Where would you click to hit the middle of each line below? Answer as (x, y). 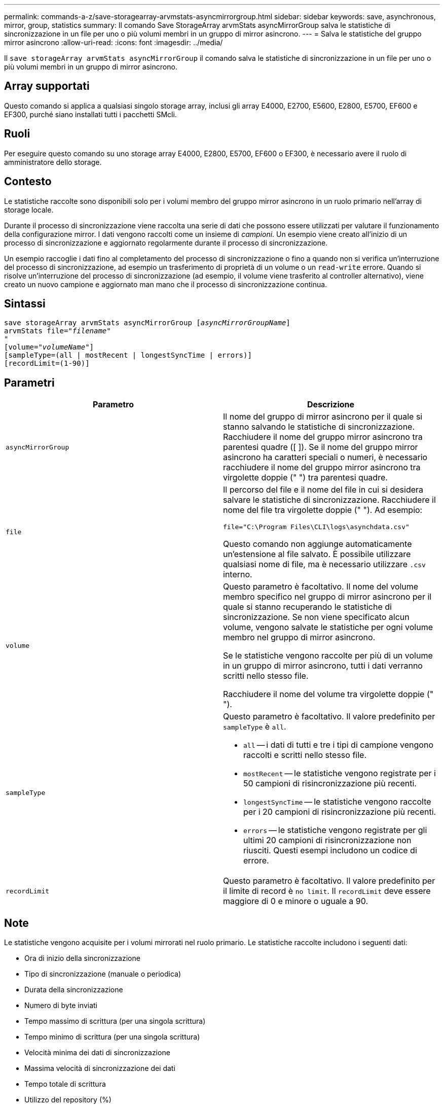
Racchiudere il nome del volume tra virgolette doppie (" (328, 694)
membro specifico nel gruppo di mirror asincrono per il (327, 597)
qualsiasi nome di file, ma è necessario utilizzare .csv (324, 564)
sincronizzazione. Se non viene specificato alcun (316, 617)
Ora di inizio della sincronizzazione (82, 958)
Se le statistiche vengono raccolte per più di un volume (328, 656)
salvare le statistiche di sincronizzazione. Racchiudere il (329, 500)
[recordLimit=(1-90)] (47, 363)
